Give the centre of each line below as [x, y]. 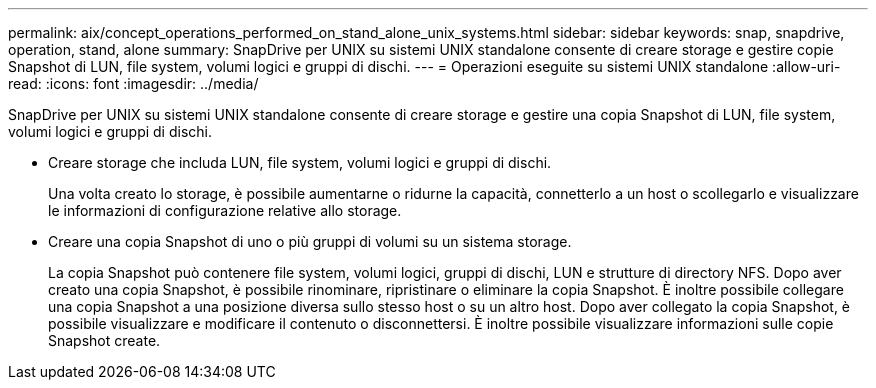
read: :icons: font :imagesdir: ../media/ [133, 83]
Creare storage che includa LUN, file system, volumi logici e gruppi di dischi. [300, 162]
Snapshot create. [104, 340]
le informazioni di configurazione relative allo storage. [225, 210]
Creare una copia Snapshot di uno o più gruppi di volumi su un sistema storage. [310, 241]
